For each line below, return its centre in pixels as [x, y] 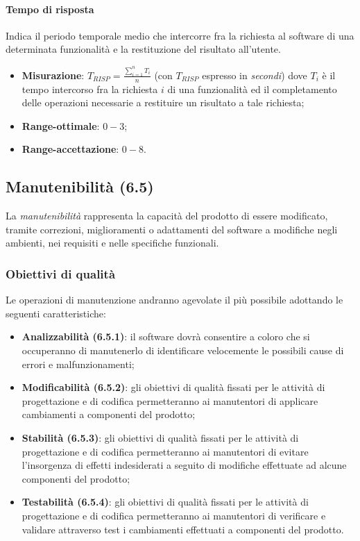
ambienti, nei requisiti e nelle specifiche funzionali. [112, 243]
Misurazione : [53, 75]
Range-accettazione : [70, 149]
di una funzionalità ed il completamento [252, 89]
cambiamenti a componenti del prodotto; [109, 414]
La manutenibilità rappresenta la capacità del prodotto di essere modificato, [167, 216]
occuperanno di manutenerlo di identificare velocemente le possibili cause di [183, 350]
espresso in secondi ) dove [255, 75]
